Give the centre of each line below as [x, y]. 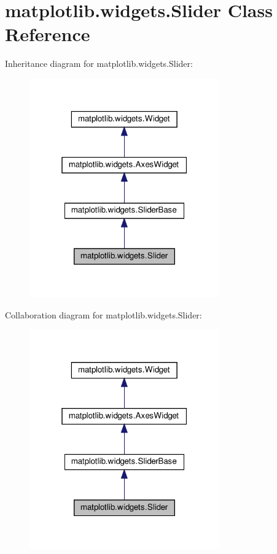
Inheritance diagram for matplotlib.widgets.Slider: [99, 63]
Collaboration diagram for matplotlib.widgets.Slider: [103, 314]
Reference [48, 34]
